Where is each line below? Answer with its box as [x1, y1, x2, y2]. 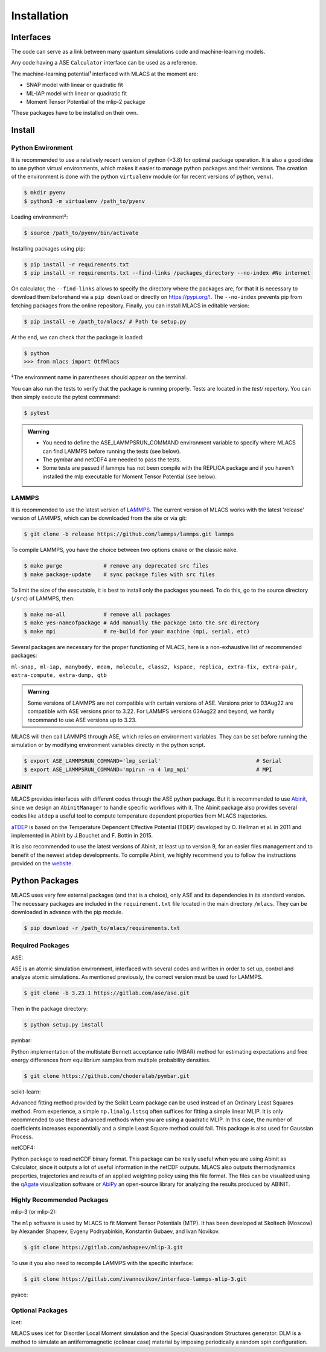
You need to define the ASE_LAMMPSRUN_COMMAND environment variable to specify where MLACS [42, 439, 296, 446]
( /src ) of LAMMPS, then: [11, 595, 75, 602]
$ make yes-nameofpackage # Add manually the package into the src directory [24, 620, 260, 626]
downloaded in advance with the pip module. [11, 908, 123, 915]
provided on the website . [11, 860, 74, 867]
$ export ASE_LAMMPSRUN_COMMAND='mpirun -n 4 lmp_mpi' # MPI [24, 766, 273, 773]
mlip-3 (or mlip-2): [11, 1208, 57, 1216]
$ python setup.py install [24, 1021, 104, 1028]
